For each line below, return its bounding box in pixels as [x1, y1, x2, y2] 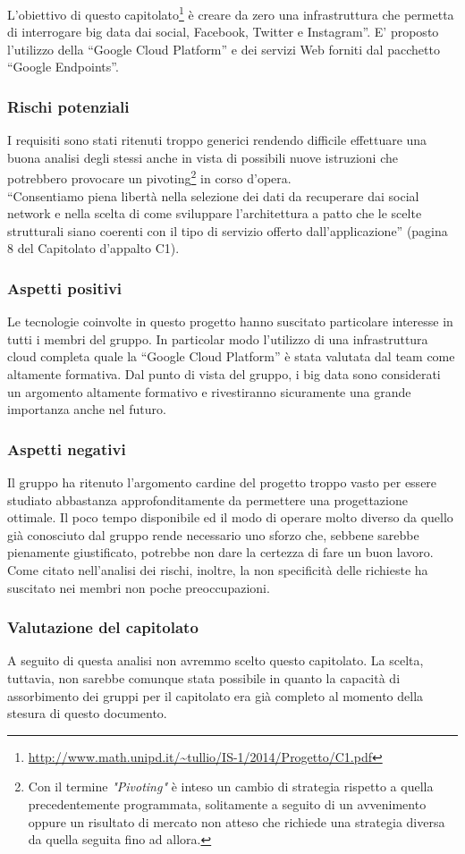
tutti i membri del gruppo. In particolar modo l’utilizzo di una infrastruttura [7, 329, 428, 348]
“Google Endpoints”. [7, 57, 119, 76]
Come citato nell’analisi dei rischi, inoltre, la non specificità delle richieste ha [7, 561, 428, 579]
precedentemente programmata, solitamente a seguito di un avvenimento [28, 795, 427, 813]
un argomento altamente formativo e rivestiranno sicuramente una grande [7, 382, 411, 401]
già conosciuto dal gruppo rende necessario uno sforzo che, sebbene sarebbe [7, 525, 419, 544]
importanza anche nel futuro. [7, 400, 166, 419]
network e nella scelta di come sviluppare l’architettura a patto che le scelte [7, 204, 422, 223]
